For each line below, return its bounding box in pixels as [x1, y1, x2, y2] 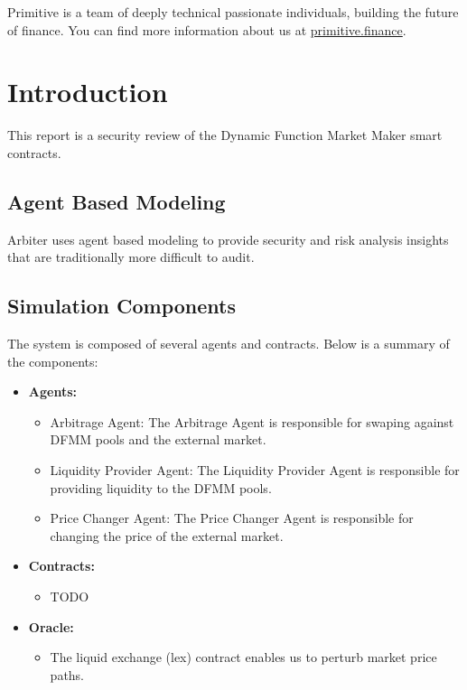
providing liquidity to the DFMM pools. [50, 478, 272, 497]
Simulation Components [7, 292, 237, 320]
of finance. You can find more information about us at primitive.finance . [7, 20, 406, 39]
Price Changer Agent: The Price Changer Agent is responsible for [50, 508, 414, 527]
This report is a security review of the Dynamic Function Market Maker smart [7, 126, 443, 145]
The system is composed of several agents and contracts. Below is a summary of [7, 334, 450, 353]
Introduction [7, 73, 168, 110]
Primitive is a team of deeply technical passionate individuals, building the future [7, 3, 459, 21]
